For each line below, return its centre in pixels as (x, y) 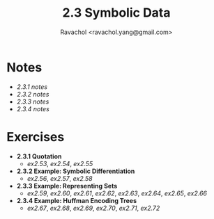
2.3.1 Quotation (39, 156)
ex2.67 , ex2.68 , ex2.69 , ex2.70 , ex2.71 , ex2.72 (93, 208)
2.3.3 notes (33, 102)
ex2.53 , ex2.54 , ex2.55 (60, 163)
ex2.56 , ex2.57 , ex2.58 (60, 178)
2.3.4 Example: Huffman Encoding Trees (77, 200)
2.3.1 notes (32, 87)
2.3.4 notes (33, 108)
